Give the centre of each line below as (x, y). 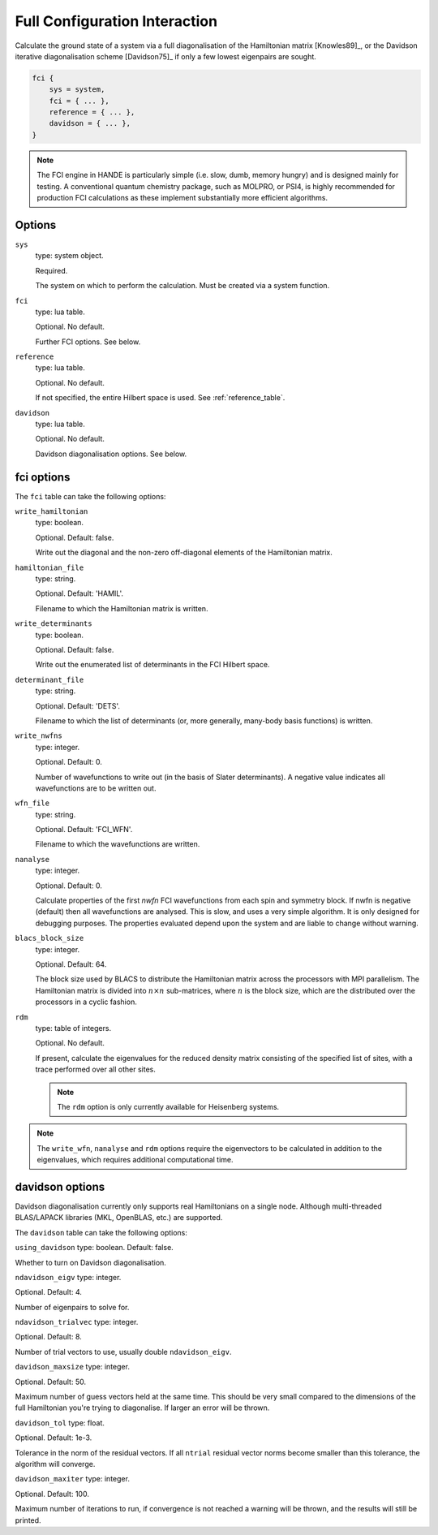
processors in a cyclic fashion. (86, 1002)
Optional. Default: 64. (71, 964)
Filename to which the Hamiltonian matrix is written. (122, 608)
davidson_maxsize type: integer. (72, 1367)
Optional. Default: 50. (51, 1382)
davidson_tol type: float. (60, 1423)
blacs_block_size (49, 938)
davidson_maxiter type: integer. (72, 1479)
